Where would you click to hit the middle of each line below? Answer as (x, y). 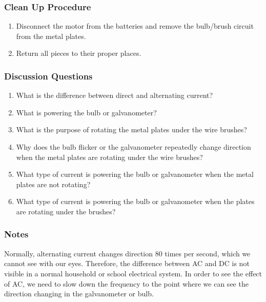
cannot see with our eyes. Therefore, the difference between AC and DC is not (127, 263)
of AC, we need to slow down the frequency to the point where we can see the (126, 283)
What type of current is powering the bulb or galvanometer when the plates (135, 201)
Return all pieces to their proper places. (79, 53)
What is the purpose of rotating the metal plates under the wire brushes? (131, 129)
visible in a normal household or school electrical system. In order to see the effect (133, 273)
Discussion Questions (48, 76)
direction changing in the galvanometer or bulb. (79, 294)
